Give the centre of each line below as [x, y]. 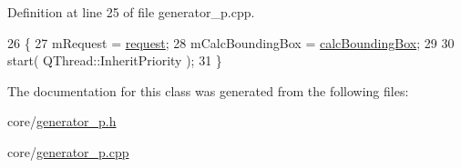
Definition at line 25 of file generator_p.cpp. [131, 12]
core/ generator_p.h [62, 121]
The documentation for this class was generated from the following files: [208, 90]
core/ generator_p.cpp [68, 151]
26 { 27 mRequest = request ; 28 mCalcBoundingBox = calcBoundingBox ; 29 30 [231, 42]
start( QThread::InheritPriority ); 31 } [115, 60]
